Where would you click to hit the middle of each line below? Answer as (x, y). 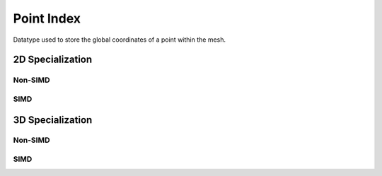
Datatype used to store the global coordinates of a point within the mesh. (120, 40)
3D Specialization (53, 120)
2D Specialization (53, 60)
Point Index (47, 18)
